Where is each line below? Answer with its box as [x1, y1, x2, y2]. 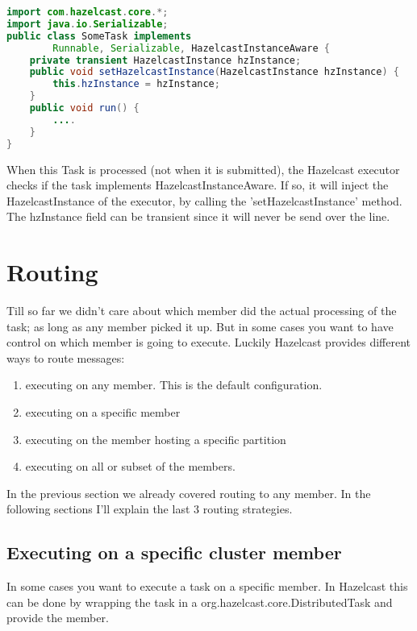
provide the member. [6, 609, 109, 626]
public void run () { [29, 102, 140, 114]
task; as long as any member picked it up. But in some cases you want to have [6, 318, 394, 334]
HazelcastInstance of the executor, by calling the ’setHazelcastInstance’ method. [6, 192, 402, 209]
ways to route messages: [6, 349, 125, 366]
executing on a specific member [25, 403, 181, 420]
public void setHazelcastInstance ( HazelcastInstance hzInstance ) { [29, 66, 399, 78]
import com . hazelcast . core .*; [6, 6, 169, 18]
